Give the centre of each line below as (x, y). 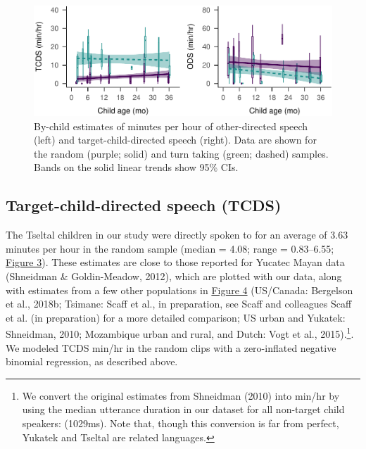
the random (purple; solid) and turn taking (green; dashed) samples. (181, 153)
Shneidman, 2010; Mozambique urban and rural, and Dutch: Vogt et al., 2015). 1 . (180, 333)
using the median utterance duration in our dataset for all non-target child (183, 409)
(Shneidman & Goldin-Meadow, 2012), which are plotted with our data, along (174, 276)
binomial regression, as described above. (92, 361)
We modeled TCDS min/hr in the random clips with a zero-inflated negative (171, 347)
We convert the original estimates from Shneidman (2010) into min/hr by (181, 395)
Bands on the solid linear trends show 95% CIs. (136, 167)
